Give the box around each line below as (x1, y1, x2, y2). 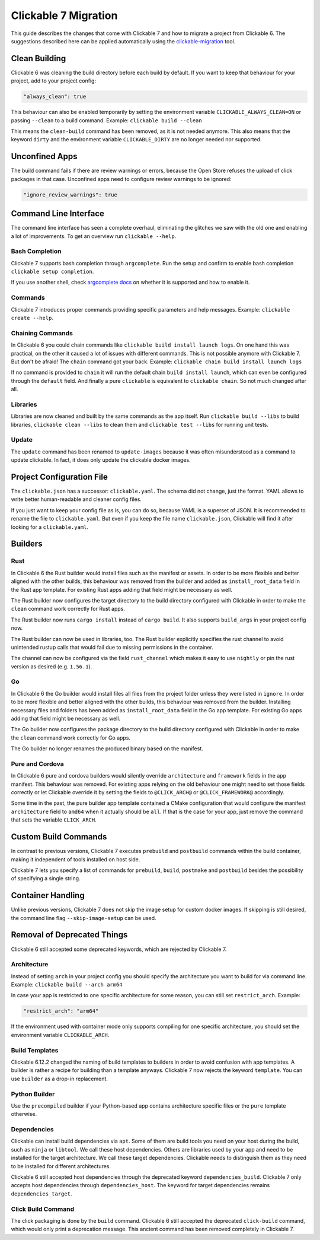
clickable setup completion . (11, 268, 94, 275)
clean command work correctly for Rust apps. (11, 605, 126, 613)
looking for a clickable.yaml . (11, 523, 89, 531)
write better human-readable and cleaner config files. (11, 496, 142, 503)
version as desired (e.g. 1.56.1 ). (11, 662, 92, 670)
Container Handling (11, 890, 85, 900)
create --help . (11, 315, 53, 321)
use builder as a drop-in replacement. (11, 1075, 108, 1082)
